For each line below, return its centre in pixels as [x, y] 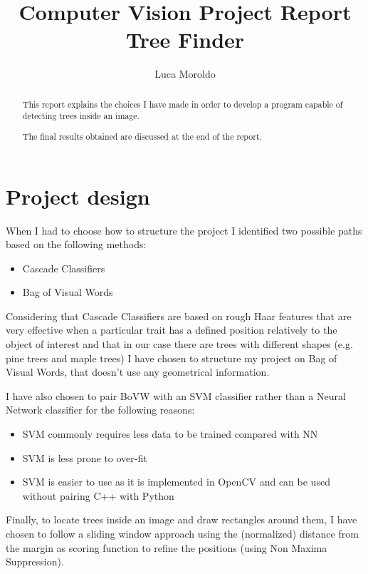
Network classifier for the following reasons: [100, 410]
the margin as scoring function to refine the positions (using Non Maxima [167, 547]
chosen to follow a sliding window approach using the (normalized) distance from [182, 533]
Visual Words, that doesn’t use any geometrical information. [138, 372]
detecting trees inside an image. [81, 116]
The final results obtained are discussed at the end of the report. [142, 136]
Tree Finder [185, 40]
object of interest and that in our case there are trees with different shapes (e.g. [179, 344]
